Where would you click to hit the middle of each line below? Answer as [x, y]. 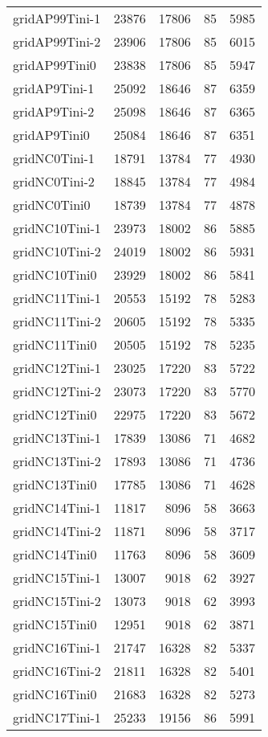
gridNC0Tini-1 [54, 158]
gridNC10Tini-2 [57, 251]
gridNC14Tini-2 [57, 531]
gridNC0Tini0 [52, 205]
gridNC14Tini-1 [57, 508]
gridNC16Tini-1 [57, 647]
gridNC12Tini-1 [57, 368]
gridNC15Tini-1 [57, 577]
